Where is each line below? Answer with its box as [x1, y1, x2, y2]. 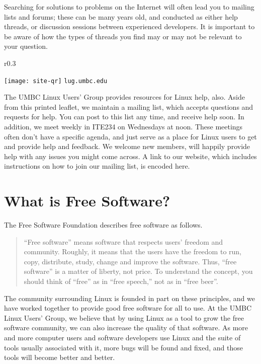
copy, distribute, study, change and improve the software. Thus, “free [24, 256, 237, 266]
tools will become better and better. [4, 352, 115, 362]
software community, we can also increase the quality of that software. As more [4, 322, 248, 333]
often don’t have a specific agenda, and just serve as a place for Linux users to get [4, 131, 257, 141]
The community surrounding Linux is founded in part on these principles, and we [4, 293, 255, 303]
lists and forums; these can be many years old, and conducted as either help [4, 11, 238, 22]
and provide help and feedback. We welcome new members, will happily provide [4, 141, 250, 152]
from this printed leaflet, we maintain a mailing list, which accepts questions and [4, 101, 253, 112]
